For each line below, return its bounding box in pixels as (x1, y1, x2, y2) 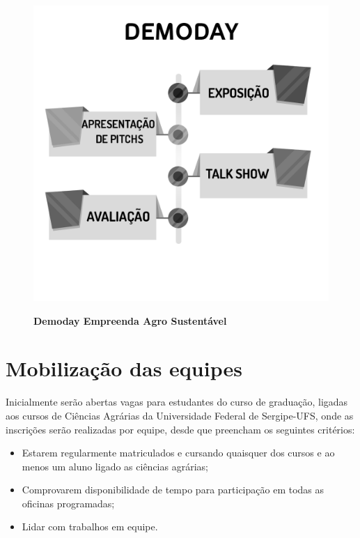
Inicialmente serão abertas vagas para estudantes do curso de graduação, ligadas (6, 394, 348, 409)
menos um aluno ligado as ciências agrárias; (22, 459, 208, 473)
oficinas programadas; (22, 495, 115, 510)
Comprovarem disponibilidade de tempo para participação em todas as (22, 482, 324, 497)
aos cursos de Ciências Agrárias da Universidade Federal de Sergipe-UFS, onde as (6, 408, 354, 422)
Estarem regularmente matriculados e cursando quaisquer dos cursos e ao (22, 445, 335, 460)
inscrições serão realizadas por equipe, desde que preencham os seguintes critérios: (6, 422, 355, 436)
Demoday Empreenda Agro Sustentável (33, 313, 227, 328)
